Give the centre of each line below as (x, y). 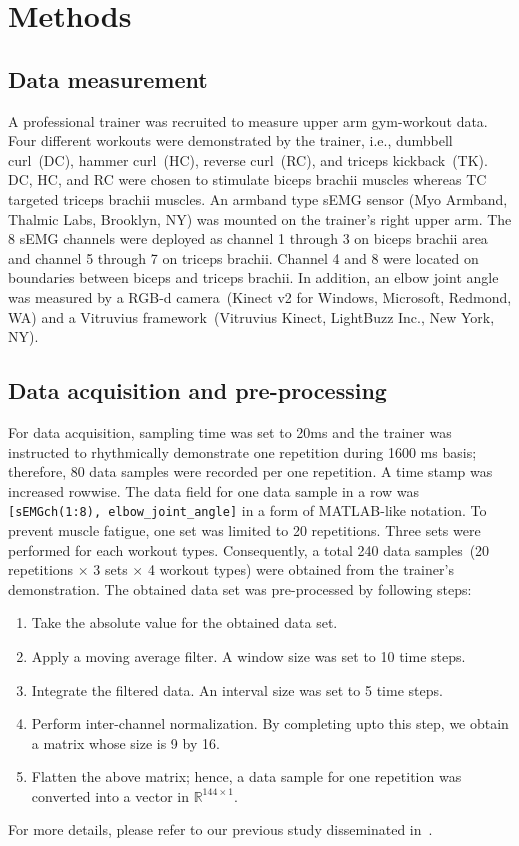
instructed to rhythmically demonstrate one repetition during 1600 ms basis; (242, 451)
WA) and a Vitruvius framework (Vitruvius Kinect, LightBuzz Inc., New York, (251, 316)
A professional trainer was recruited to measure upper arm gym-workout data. (248, 120)
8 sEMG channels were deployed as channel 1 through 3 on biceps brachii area (248, 238)
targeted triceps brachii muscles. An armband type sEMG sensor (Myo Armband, (258, 198)
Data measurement (108, 78)
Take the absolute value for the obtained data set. (184, 622)
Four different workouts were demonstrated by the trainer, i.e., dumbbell (230, 140)
